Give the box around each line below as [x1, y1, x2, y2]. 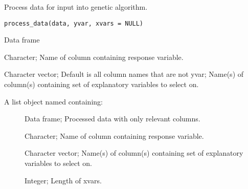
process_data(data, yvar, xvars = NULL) [4, 19, 144, 27]
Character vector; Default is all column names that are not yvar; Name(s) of [4, 69, 244, 79]
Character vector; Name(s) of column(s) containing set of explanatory [25, 148, 243, 158]
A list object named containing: [4, 96, 103, 107]
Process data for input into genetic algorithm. [4, 2, 148, 12]
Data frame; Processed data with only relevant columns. [25, 113, 200, 124]
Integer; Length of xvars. [25, 175, 102, 185]
